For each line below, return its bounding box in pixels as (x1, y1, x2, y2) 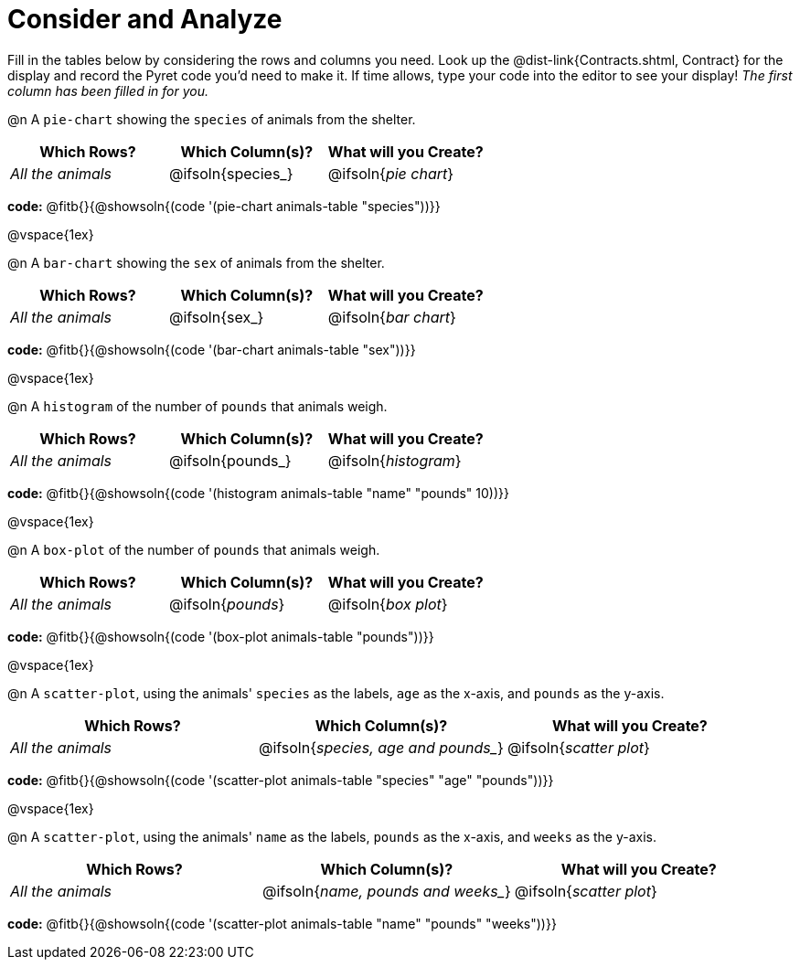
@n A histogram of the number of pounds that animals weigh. (7, 398, 388, 414)
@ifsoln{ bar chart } (327, 307, 456, 326)
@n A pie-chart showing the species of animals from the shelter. (7, 111, 416, 127)
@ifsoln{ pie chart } (327, 164, 454, 183)
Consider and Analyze (7, 4, 283, 35)
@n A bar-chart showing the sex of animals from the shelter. (7, 254, 385, 271)
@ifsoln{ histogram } (327, 451, 462, 470)
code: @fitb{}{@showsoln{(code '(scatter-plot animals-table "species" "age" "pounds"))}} (7, 771, 554, 788)
